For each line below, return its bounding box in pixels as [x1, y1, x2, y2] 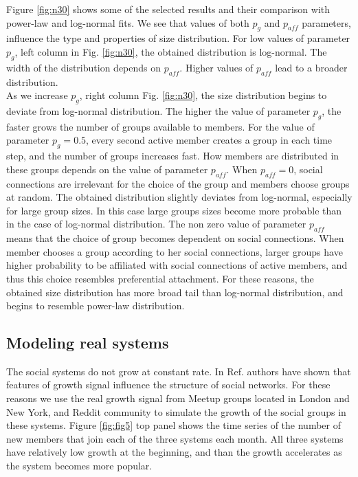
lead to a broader [275, 60, 348, 74]
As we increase [6, 88, 68, 102]
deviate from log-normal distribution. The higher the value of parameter [6, 103, 311, 118]
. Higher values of [179, 60, 254, 74]
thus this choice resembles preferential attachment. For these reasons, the [6, 271, 314, 285]
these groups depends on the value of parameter [6, 162, 208, 176]
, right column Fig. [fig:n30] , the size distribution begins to [79, 88, 327, 102]
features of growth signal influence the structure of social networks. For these [6, 377, 331, 392]
